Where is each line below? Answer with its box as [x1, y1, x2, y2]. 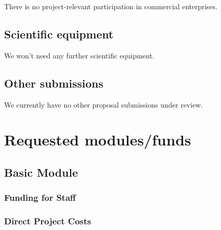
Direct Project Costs [4, 215, 91, 227]
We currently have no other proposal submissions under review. [4, 99, 203, 110]
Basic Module [4, 164, 78, 180]
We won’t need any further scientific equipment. [4, 50, 154, 60]
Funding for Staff [4, 191, 76, 204]
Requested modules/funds [4, 129, 191, 150]
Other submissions [4, 75, 103, 91]
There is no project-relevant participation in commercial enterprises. [4, 1, 217, 11]
